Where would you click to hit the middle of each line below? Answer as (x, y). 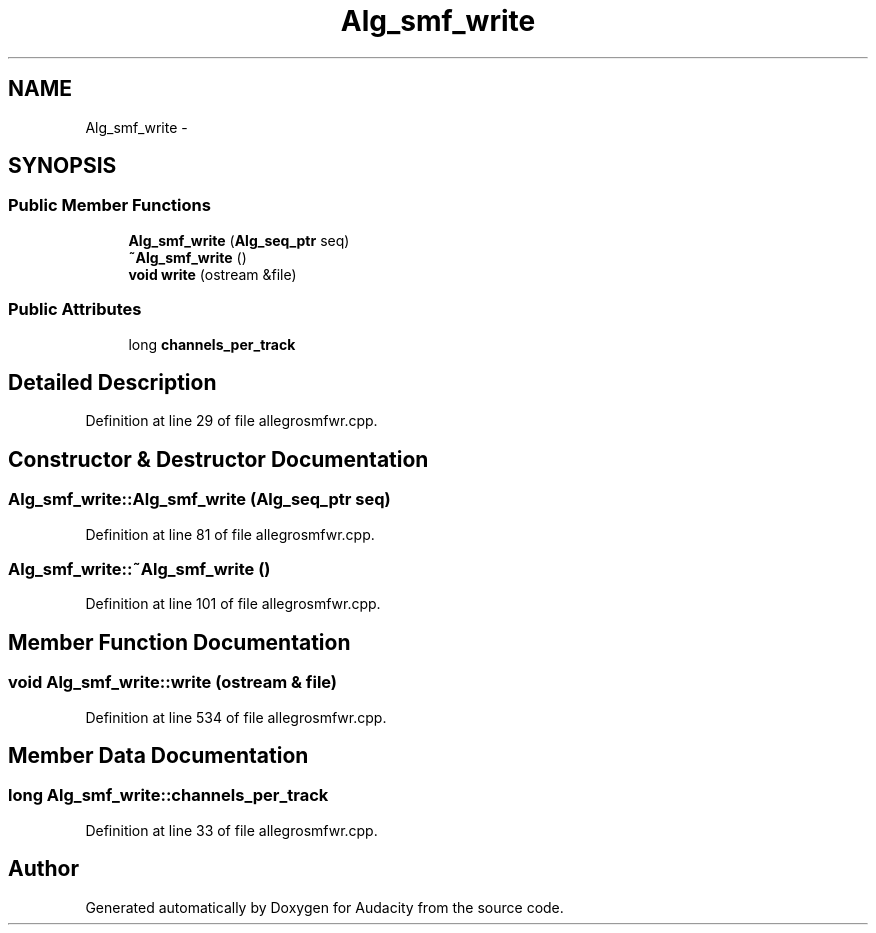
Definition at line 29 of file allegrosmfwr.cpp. (231, 421)
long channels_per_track (212, 344)
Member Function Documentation (179, 642)
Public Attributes (75, 309)
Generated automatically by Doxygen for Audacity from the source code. (324, 907)
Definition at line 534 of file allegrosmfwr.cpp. (236, 717)
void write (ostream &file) (212, 274)
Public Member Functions (109, 205)
